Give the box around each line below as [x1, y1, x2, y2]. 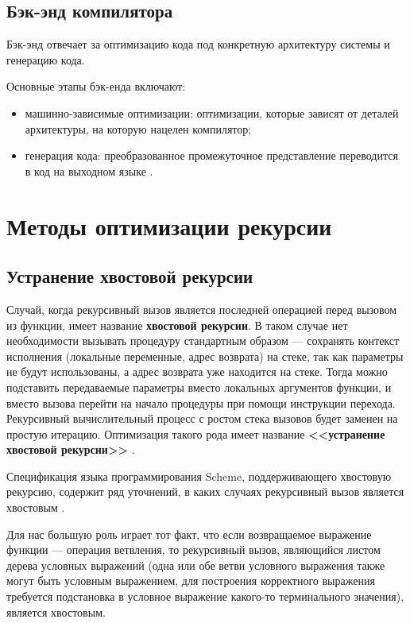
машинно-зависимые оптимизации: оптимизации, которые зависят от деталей [25, 104, 399, 121]
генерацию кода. [6, 51, 85, 68]
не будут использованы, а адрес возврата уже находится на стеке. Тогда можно [6, 363, 388, 380]
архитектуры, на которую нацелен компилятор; [25, 120, 252, 137]
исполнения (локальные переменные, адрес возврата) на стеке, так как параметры [6, 347, 404, 364]
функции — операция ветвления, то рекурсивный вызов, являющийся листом [6, 541, 381, 558]
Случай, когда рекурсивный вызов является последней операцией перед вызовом [6, 300, 397, 317]
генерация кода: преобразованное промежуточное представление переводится [25, 147, 398, 164]
